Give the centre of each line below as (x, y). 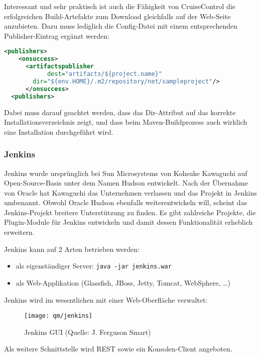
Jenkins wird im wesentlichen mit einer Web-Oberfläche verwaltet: (106, 299)
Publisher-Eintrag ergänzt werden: (57, 35)
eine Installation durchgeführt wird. (59, 131)
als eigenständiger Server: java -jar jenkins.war (94, 266)
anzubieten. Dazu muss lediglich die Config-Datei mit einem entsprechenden (121, 26)
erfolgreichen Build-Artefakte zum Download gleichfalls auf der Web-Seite (117, 16)
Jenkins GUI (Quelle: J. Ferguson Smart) (88, 332)
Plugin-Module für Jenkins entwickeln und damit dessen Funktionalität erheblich (128, 222)
